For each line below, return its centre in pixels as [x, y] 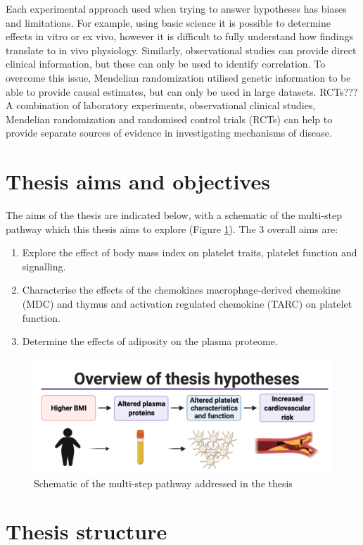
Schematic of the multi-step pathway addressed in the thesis [163, 483]
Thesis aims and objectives [138, 181]
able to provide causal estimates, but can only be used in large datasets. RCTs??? [182, 91]
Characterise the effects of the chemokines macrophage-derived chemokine [181, 290]
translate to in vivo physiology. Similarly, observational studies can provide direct [181, 50]
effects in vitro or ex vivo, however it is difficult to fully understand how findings [179, 36]
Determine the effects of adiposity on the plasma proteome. [150, 341]
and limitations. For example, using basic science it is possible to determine [168, 22]
